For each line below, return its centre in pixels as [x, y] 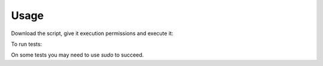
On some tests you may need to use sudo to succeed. [77, 55]
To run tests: [26, 44]
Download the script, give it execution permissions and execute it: [92, 33]
